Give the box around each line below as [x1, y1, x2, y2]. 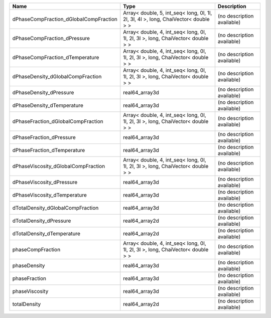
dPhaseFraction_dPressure [12, 134, 76, 140]
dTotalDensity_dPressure [12, 217, 71, 224]
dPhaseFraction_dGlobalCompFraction [12, 118, 103, 125]
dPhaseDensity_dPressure [12, 89, 74, 96]
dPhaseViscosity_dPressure [12, 179, 78, 186]
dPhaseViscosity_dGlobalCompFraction [12, 163, 105, 170]
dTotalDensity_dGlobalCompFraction [12, 205, 99, 211]
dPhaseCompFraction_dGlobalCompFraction [12, 16, 118, 23]
